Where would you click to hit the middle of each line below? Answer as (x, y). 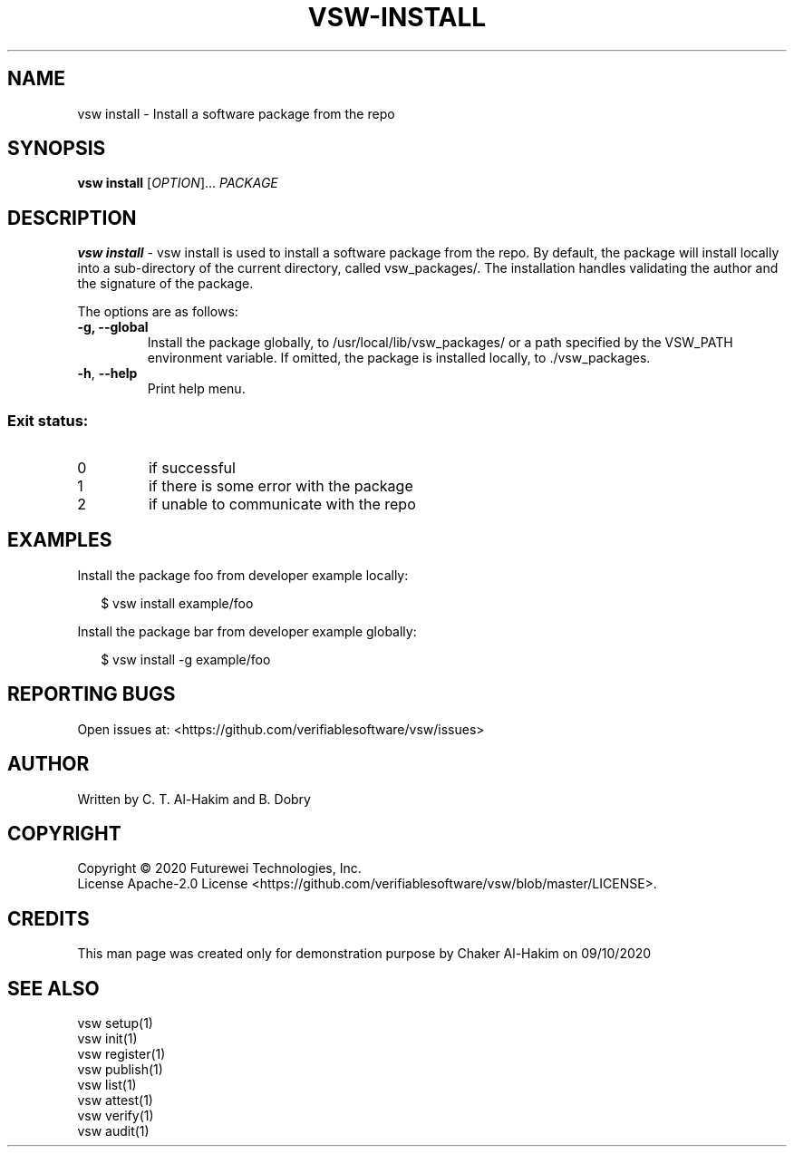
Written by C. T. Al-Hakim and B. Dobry (194, 799)
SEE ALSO (53, 988)
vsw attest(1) (115, 1101)
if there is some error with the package (281, 486)
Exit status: (48, 420)
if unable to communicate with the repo (282, 504)
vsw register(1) (121, 1054)
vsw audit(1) (113, 1131)
